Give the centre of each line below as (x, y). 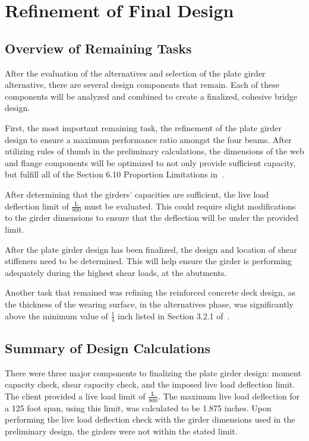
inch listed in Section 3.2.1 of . (174, 315)
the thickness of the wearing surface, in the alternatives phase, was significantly (149, 304)
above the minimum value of (56, 315)
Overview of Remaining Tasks (98, 48)
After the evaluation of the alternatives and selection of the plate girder (135, 73)
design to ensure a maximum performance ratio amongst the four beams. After (148, 139)
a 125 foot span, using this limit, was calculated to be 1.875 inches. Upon (138, 407)
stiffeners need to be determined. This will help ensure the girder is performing (148, 261)
